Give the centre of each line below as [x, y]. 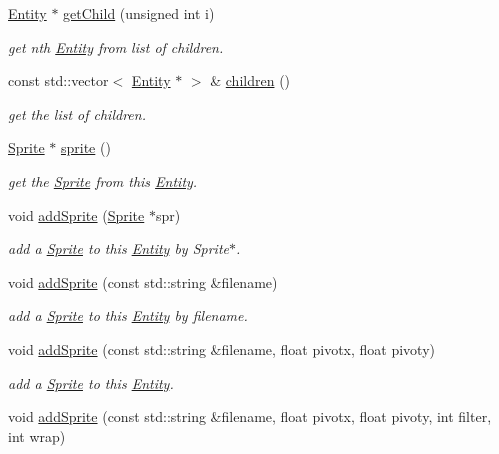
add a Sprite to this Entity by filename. [128, 315]
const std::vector [58, 80]
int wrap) [37, 435]
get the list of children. [77, 113]
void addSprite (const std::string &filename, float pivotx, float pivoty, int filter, [250, 416]
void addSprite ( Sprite [76, 214]
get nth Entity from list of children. [116, 46]
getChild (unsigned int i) [139, 13]
